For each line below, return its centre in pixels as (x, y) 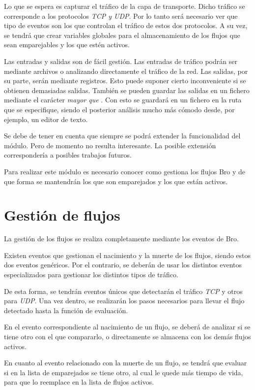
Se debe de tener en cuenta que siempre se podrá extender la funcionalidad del (122, 136)
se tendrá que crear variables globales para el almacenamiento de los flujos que (122, 35)
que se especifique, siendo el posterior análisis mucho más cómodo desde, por (119, 109)
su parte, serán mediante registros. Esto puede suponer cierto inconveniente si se (125, 81)
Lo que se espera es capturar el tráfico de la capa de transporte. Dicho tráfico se (125, 6)
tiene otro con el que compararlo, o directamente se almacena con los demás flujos (127, 336)
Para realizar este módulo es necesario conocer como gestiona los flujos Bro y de (125, 171)
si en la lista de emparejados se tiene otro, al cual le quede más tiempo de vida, (124, 372)
